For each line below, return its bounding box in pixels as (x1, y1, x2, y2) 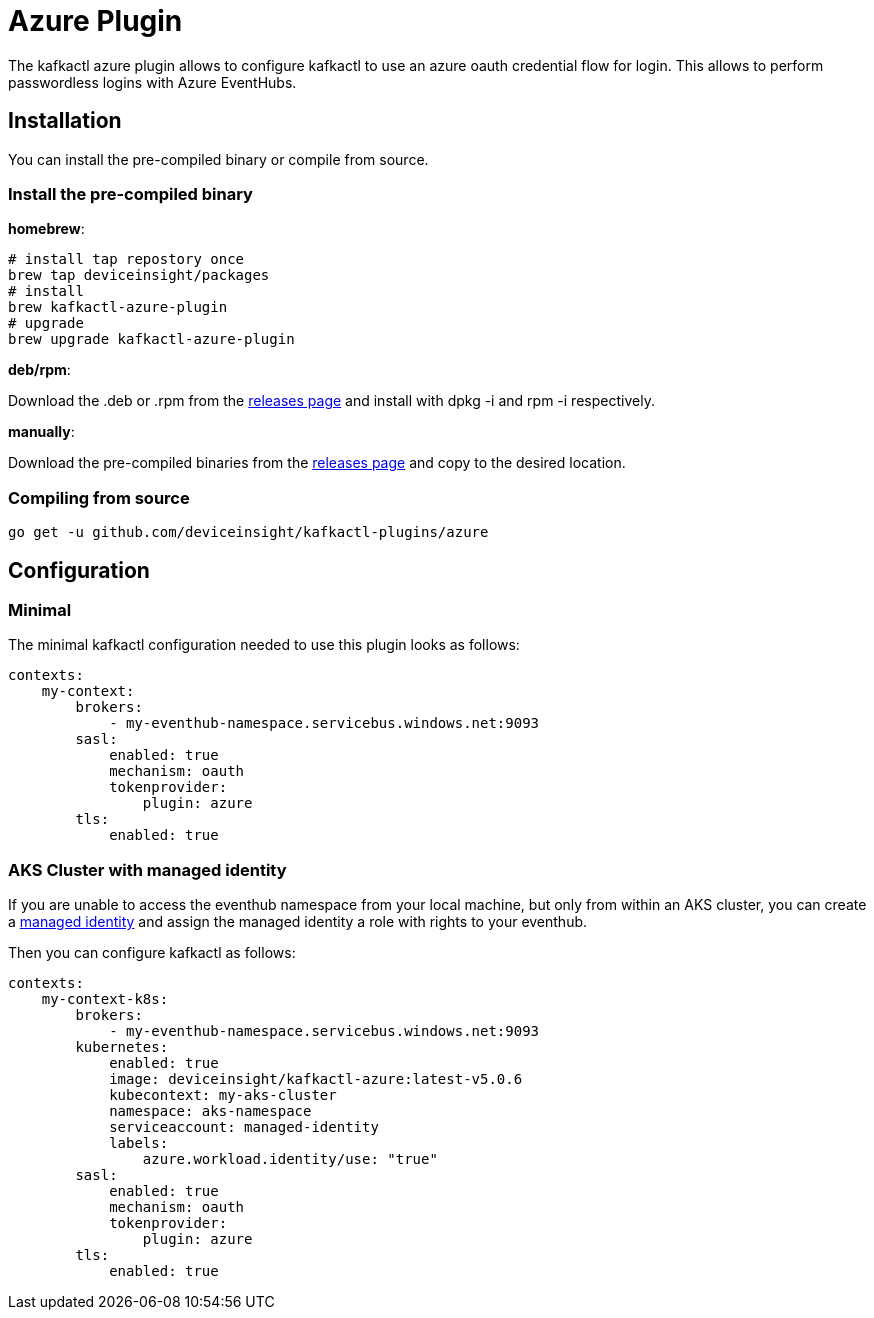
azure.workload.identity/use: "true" (142, 1151, 438, 1168)
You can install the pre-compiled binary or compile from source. (8, 150, 429, 168)
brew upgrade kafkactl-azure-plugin (8, 331, 295, 348)
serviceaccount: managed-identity (109, 1119, 379, 1136)
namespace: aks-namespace (109, 1103, 312, 1120)
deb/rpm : (8, 361, 71, 379)
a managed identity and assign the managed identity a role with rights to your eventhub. (8, 913, 588, 931)
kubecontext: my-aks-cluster (109, 1087, 337, 1104)
